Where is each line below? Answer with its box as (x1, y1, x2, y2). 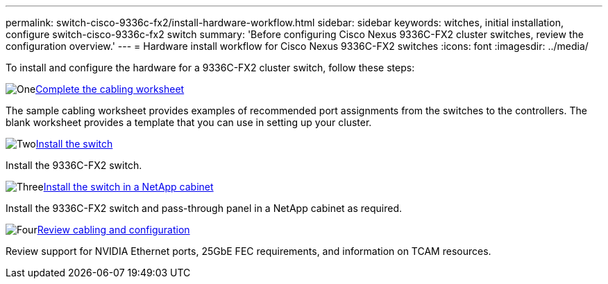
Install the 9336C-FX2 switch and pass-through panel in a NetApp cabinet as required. (6, 202, 403, 214)
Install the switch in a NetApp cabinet (43, 181, 214, 193)
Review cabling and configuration (37, 224, 190, 236)
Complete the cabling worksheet (35, 83, 185, 95)
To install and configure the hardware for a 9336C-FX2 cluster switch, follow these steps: (6, 62, 415, 73)
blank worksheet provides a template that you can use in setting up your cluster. (6, 116, 372, 128)
